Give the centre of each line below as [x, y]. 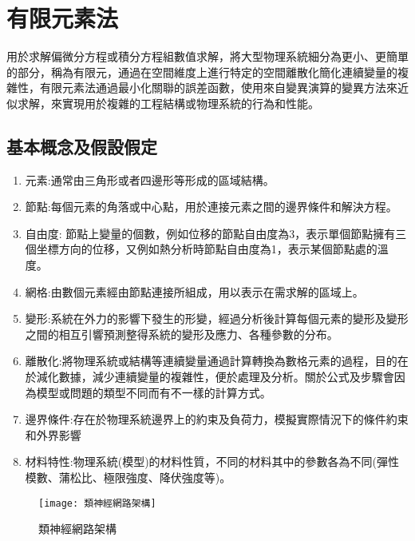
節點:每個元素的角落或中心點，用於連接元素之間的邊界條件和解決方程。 [211, 207]
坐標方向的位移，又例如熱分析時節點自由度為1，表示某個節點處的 [207, 249]
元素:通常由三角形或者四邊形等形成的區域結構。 [150, 179]
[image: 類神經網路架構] [97, 503]
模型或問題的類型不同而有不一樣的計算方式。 [154, 392]
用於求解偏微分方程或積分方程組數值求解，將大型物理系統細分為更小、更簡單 [207, 56]
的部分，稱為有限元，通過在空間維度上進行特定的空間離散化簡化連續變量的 [202, 72]
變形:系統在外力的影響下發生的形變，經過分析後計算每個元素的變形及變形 [217, 318]
